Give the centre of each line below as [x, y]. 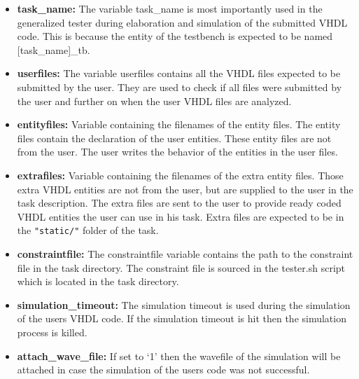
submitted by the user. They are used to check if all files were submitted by [179, 87]
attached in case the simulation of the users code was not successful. [163, 370]
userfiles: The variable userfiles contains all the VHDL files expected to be [179, 73]
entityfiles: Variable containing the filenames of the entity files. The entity [179, 124]
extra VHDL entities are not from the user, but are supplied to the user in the [185, 189]
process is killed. [52, 332]
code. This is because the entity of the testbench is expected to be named [175, 36]
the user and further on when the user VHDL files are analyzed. [154, 101]
